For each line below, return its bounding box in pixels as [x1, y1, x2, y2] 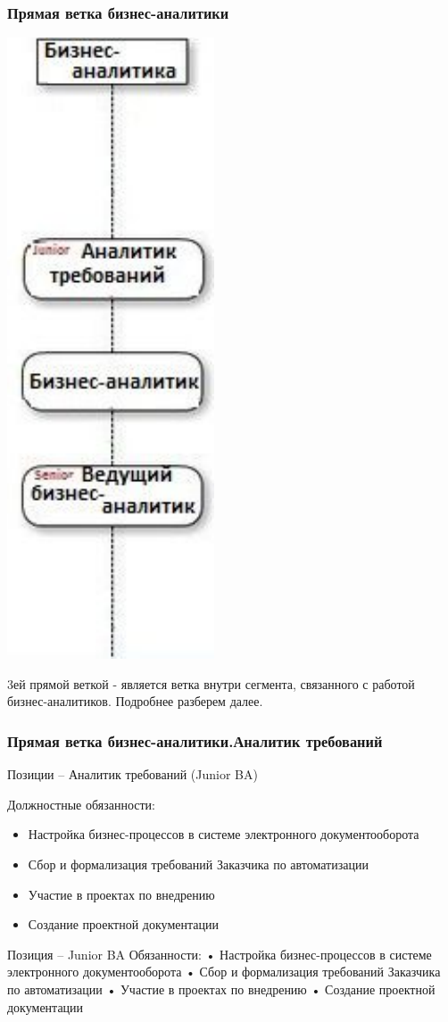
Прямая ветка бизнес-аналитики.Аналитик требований [7, 729, 383, 752]
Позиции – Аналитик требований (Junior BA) [7, 765, 258, 784]
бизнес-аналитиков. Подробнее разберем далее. [7, 692, 263, 710]
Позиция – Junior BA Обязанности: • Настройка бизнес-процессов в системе [7, 944, 432, 963]
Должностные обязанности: [7, 794, 155, 813]
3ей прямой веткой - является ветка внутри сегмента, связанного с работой [7, 674, 415, 693]
